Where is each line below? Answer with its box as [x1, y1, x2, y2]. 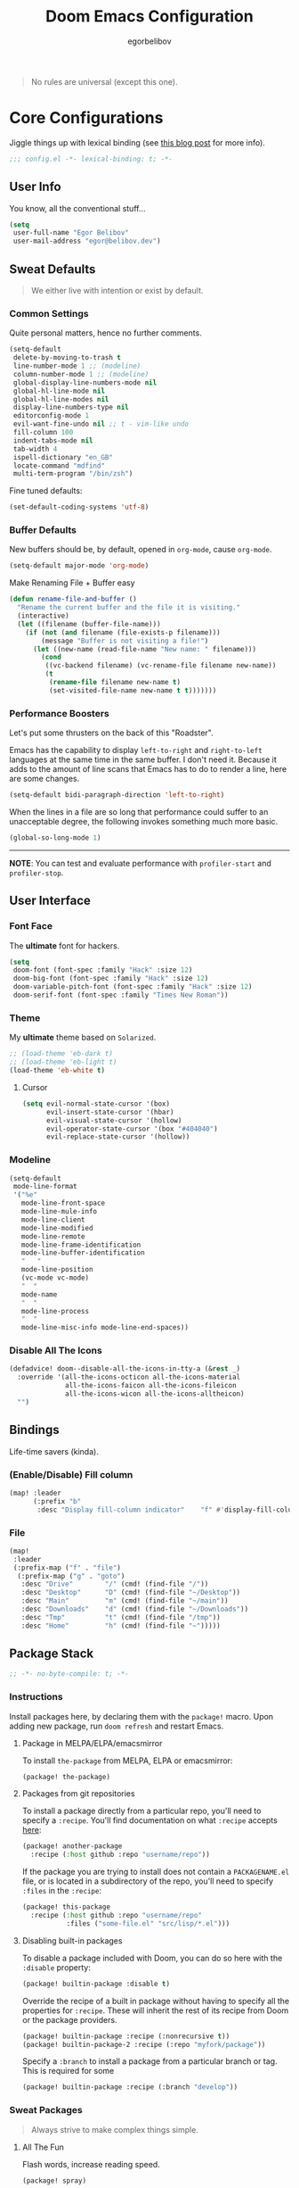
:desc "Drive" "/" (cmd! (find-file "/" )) [20, 1579, 209, 1589]
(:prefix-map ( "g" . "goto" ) [17, 1571, 125, 1580]
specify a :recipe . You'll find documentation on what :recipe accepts [21, 1815, 278, 1826]
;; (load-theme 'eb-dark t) [9, 1049, 114, 1058]
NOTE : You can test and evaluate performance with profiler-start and [9, 858, 271, 868]
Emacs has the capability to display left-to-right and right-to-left [9, 745, 263, 756]
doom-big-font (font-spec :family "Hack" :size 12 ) [12, 974, 209, 983]
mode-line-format [12, 1182, 77, 1191]
